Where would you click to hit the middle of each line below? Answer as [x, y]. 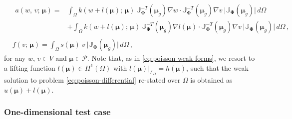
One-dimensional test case [57, 112]
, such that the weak [217, 67]
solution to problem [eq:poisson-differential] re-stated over [92, 79]
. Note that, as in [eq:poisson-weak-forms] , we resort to [171, 58]
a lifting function [30, 67]
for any [15, 58]
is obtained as [211, 79]
